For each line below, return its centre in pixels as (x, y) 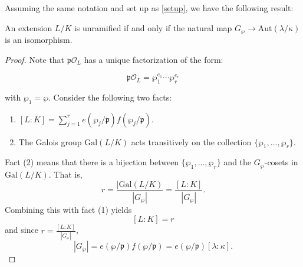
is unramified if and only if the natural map (153, 27)
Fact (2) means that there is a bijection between (92, 162)
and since (22, 230)
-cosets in (281, 162)
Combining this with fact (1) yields (68, 209)
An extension (29, 27)
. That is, (65, 174)
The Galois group (50, 141)
